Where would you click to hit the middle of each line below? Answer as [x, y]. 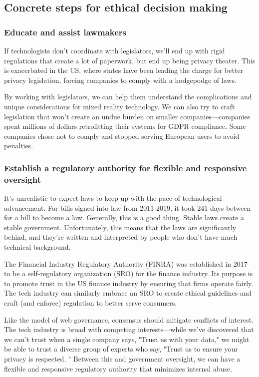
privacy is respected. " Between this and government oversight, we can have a [122, 358]
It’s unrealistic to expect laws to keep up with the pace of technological [113, 198]
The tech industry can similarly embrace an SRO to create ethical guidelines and [128, 293]
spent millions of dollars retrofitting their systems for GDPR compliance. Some [125, 126]
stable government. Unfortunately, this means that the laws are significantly [120, 227]
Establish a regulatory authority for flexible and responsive [126, 168]
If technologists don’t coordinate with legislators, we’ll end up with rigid [115, 50]
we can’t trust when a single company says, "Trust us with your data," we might [127, 339]
